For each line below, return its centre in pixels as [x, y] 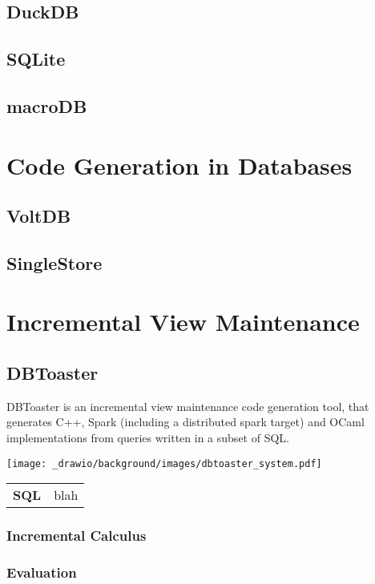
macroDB [47, 105]
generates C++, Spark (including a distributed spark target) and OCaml [185, 422]
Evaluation [42, 572]
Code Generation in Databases [179, 165]
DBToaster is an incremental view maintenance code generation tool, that [188, 406]
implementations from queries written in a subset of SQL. [148, 438]
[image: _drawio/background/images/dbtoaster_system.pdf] [164, 463]
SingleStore [54, 262]
